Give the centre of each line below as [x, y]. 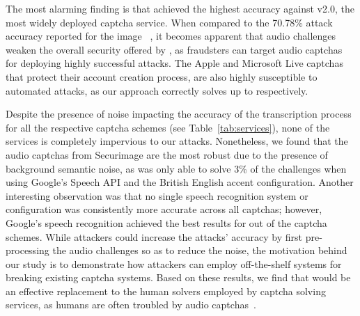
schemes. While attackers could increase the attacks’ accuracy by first [154, 236]
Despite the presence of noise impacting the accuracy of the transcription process [179, 114]
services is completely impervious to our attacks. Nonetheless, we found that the [177, 141]
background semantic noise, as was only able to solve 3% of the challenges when [176, 168]
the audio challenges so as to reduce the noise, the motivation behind [200, 250]
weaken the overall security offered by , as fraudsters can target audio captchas [174, 49]
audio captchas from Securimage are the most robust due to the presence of [167, 154]
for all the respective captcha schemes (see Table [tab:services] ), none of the [168, 127]
